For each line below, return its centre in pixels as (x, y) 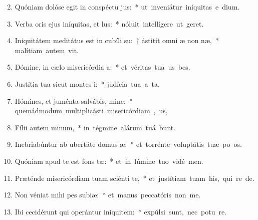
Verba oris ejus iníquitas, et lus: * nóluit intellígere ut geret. (109, 23)
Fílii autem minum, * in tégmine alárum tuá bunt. (95, 127)
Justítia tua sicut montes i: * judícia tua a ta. (87, 83)
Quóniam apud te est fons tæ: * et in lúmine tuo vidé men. (109, 161)
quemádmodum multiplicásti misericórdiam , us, (91, 111)
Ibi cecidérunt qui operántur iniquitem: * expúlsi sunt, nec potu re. (121, 211)
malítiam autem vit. (47, 50)
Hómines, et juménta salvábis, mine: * (74, 100)
